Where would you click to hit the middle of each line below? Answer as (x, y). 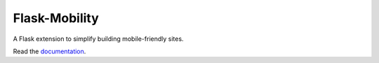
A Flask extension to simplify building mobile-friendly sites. (98, 39)
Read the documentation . (49, 51)
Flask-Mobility (56, 18)
